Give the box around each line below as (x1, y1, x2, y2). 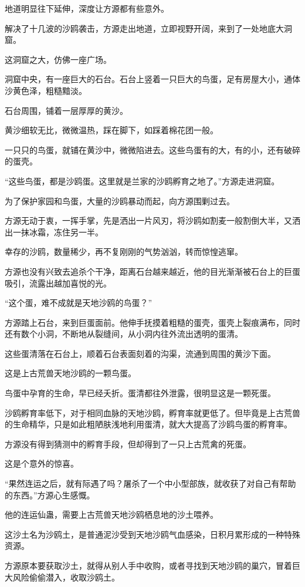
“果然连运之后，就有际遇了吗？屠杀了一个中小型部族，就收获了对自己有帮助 (5, 477, 296, 490)
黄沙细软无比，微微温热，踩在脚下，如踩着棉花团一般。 (5, 124, 218, 136)
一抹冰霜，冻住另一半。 (12, 225, 103, 238)
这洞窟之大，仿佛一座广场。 (5, 53, 111, 65)
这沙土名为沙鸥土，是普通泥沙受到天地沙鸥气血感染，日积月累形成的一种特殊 (5, 528, 300, 540)
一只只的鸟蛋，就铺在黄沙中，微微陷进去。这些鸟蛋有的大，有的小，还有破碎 (5, 143, 300, 156)
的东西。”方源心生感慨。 (5, 488, 95, 501)
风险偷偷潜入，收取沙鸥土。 (12, 571, 120, 583)
